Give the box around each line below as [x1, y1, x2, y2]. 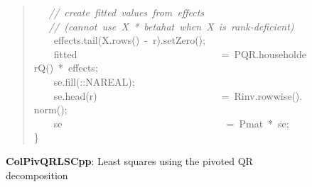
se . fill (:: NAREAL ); [53, 74, 135, 89]
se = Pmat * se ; [53, 115, 289, 130]
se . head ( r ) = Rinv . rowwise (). [53, 88, 303, 103]
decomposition [6, 167, 68, 182]
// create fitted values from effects [48, 5, 205, 19]
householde [259, 46, 307, 61]
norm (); [33, 102, 68, 117]
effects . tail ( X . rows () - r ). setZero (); [53, 33, 205, 47]
